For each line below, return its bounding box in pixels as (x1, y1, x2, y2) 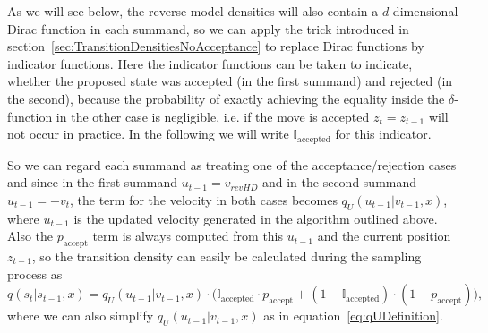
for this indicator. (335, 124, 432, 143)
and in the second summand (261, 173, 417, 192)
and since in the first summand (7, 173, 178, 192)
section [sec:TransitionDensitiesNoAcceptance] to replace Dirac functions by (7, 37, 424, 55)
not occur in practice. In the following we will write (7, 124, 289, 143)
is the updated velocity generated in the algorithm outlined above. (73, 209, 438, 227)
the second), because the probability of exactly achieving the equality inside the (7, 89, 445, 107)
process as (7, 264, 63, 283)
